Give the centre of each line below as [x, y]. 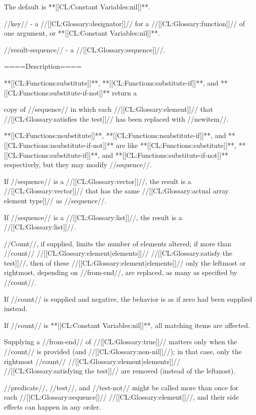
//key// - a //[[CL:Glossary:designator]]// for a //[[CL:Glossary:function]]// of [125, 23]
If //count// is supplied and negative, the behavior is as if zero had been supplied [128, 299]
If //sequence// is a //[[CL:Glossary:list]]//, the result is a [93, 217]
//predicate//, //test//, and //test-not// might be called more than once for [121, 387]
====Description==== [43, 66]
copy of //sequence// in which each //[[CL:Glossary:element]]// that [108, 109]
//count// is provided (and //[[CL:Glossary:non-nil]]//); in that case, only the [123, 351]
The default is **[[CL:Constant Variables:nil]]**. [77, 6]
